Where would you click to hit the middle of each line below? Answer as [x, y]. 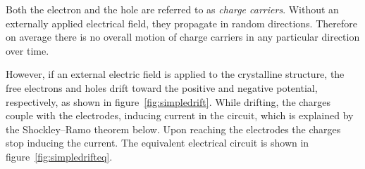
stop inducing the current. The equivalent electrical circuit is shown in [157, 143]
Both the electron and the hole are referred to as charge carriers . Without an [172, 9]
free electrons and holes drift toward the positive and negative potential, [162, 87]
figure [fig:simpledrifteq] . [59, 156]
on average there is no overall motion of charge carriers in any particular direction [183, 37]
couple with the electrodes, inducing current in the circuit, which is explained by [180, 115]
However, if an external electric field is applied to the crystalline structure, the [175, 74]
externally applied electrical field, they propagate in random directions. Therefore [181, 23]
